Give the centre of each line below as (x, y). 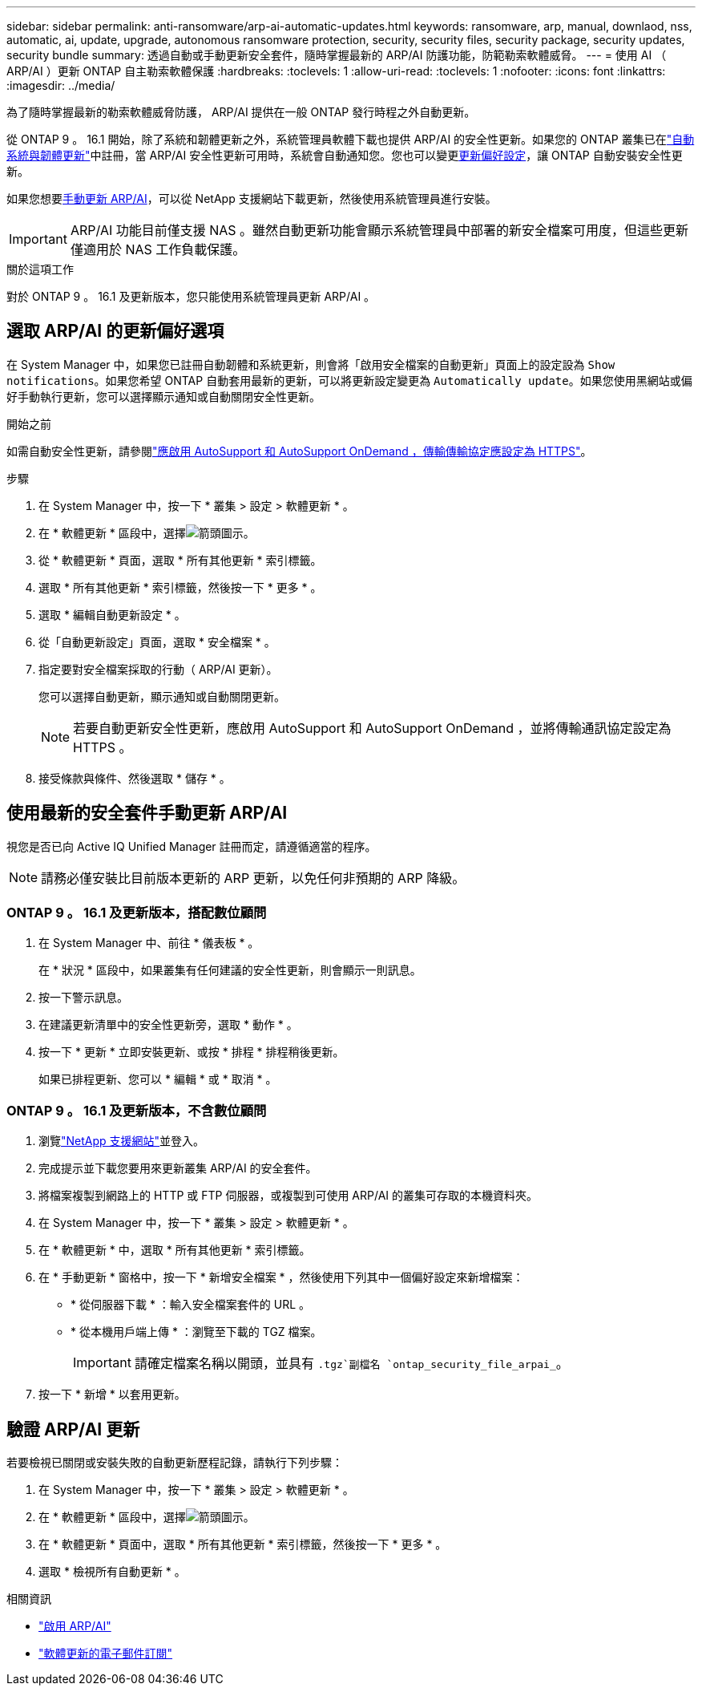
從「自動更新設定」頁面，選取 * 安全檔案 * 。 (157, 642)
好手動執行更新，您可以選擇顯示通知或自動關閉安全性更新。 (163, 396)
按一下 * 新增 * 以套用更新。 (112, 1394)
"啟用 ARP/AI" (75, 1626)
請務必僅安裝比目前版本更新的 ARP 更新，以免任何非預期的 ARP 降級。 (253, 878)
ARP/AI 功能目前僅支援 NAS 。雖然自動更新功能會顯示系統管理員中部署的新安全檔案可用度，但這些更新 (379, 230)
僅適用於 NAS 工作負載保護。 (158, 249)
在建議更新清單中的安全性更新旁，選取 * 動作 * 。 (168, 1025)
